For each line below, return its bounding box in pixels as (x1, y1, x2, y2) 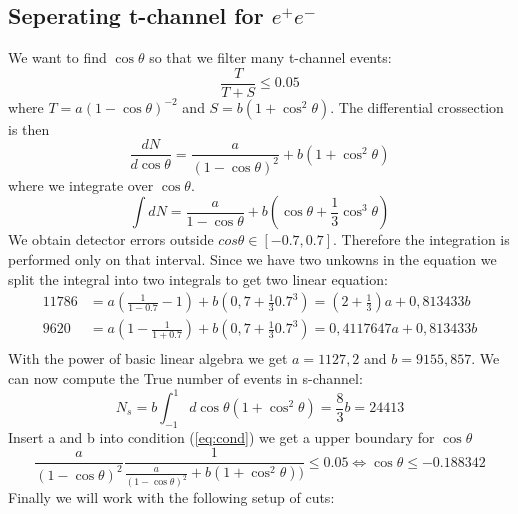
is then (8, 118, 50, 139)
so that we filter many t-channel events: (149, 47, 392, 68)
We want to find (8, 47, 107, 68)
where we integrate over (8, 174, 154, 195)
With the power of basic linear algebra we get (8, 348, 288, 369)
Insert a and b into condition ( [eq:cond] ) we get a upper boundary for (8, 426, 435, 447)
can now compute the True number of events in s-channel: (8, 367, 363, 388)
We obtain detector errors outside (8, 229, 214, 250)
